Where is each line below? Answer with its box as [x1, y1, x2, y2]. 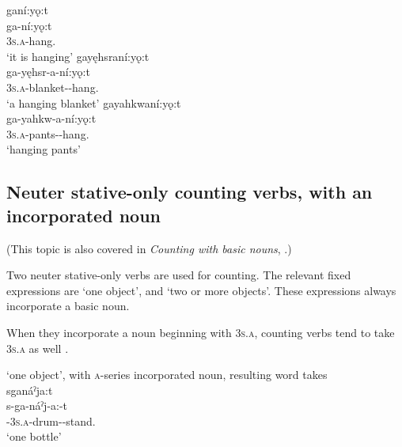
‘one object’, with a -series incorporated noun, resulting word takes [6, 366, 328, 383]
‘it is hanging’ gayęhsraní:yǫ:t [6, 47, 150, 64]
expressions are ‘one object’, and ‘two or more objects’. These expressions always [6, 282, 396, 298]
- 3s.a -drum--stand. [6, 412, 96, 429]
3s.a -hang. [6, 32, 56, 49]
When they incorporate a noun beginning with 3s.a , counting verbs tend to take [6, 324, 395, 340]
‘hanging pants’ [6, 141, 81, 157]
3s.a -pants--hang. [6, 125, 89, 142]
